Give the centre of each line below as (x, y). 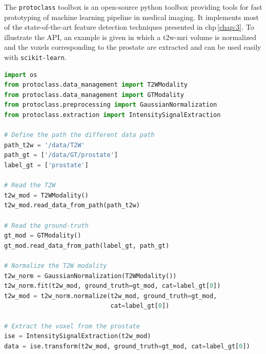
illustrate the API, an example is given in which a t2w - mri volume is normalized (130, 37)
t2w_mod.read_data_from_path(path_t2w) (72, 205)
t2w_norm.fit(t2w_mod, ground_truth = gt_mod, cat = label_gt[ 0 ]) (112, 286)
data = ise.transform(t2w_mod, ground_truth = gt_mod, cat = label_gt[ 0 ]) (127, 346)
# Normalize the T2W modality (56, 265)
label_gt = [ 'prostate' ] (46, 165)
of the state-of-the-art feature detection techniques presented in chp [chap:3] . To (129, 27)
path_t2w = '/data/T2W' (45, 145)
